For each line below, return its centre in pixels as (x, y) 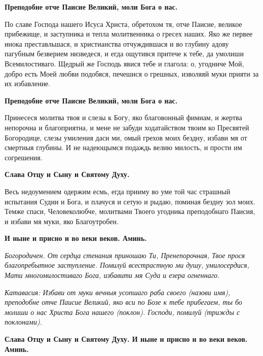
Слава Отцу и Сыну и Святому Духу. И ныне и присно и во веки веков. (126, 339)
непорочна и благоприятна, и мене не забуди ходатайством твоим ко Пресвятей (127, 127)
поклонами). (24, 322)
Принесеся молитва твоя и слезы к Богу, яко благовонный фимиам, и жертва (123, 117)
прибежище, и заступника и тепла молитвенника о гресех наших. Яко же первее (129, 34)
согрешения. (24, 157)
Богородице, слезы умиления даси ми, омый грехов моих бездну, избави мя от (126, 137)
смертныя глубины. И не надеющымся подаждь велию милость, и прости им (123, 147)
